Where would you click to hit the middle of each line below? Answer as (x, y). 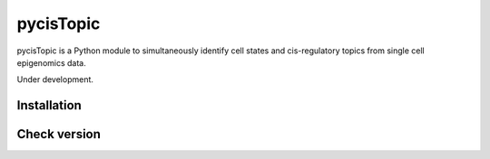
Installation (49, 105)
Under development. (55, 79)
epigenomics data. (51, 62)
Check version (59, 134)
